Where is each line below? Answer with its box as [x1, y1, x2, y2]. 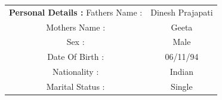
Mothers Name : [46, 20, 106, 33]
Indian [169, 65, 194, 78]
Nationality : [52, 65, 99, 78]
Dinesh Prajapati [150, 5, 213, 18]
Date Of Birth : [47, 50, 104, 63]
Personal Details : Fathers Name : [9, 5, 143, 18]
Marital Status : [46, 80, 105, 92]
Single [171, 80, 193, 92]
